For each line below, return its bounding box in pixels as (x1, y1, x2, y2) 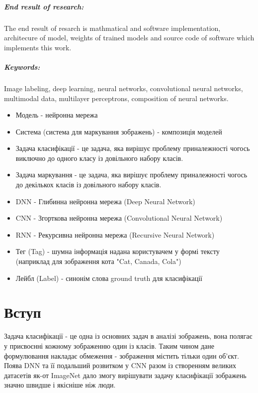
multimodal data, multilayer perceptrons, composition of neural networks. (4, 93, 229, 103)
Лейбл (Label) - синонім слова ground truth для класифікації (15, 272, 202, 283)
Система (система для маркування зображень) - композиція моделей (15, 126, 222, 136)
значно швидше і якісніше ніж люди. (4, 380, 116, 390)
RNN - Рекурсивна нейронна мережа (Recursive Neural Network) (15, 229, 215, 240)
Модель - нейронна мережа (15, 110, 98, 120)
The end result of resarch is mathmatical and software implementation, (4, 22, 221, 33)
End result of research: (4, 1, 84, 11)
